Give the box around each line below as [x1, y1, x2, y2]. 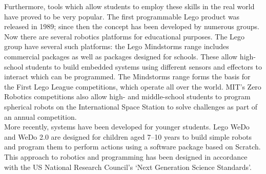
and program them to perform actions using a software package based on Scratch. [4, 141, 261, 152]
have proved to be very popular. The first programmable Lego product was [4, 11, 240, 21]
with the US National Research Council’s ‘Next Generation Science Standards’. [4, 161, 252, 172]
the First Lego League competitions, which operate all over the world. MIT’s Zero [4, 81, 261, 92]
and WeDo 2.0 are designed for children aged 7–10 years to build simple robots [4, 131, 252, 142]
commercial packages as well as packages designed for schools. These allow [4, 51, 238, 61]
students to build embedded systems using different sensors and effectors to [26, 61, 262, 72]
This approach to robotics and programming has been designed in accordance [4, 151, 248, 162]
